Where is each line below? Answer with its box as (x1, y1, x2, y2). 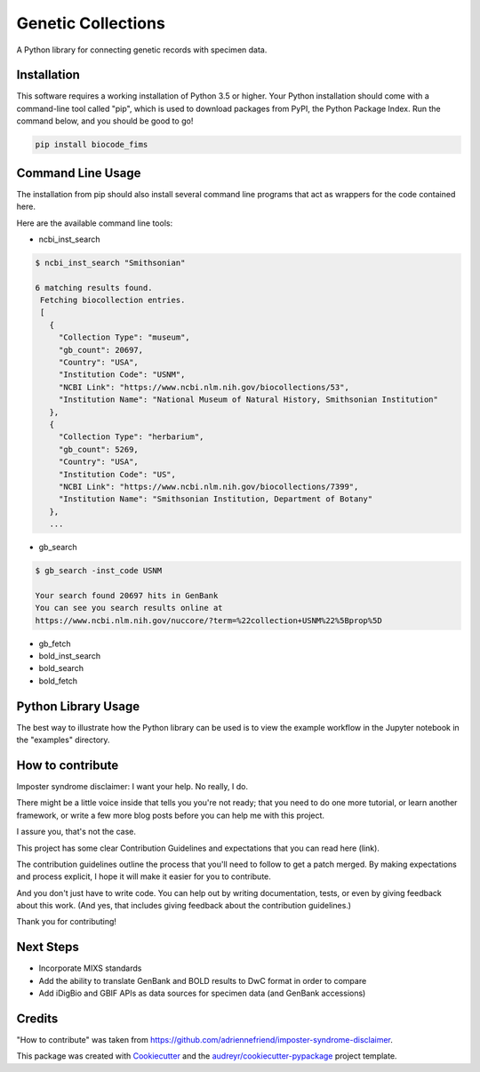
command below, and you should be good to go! (16, 116, 194, 126)
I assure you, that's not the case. (16, 827, 137, 837)
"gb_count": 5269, (58, 444, 140, 454)
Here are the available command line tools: (16, 218, 173, 228)
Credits (16, 1011, 59, 1026)
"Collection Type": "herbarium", (58, 432, 204, 442)
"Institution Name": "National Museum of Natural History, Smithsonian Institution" (58, 395, 439, 404)
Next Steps (16, 940, 79, 955)
